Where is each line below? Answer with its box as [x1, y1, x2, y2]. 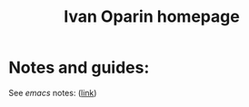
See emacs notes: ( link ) [8, 87, 97, 98]
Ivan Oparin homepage [64, 6, 240, 27]
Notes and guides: [8, 57, 150, 78]
